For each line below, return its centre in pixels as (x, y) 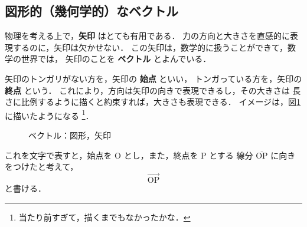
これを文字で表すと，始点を (58, 155)
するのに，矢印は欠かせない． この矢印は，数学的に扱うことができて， (150, 47)
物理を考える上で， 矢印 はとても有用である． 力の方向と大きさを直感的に (148, 36)
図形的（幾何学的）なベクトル (92, 11)
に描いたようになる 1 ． (49, 114)
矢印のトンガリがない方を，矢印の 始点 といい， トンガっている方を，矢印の (153, 78)
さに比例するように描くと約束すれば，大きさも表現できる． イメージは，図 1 (153, 102)
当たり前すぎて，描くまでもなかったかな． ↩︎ (104, 217)
